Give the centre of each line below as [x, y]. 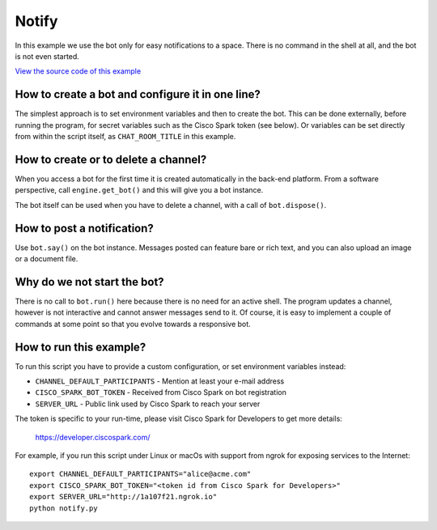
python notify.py [64, 508]
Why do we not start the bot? [90, 282]
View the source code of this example [78, 71]
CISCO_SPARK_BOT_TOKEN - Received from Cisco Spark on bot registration [161, 392]
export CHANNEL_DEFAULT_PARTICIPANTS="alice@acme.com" [140, 474]
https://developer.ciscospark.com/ [93, 437]
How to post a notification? [84, 228]
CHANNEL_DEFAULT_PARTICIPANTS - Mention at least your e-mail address [160, 381]
